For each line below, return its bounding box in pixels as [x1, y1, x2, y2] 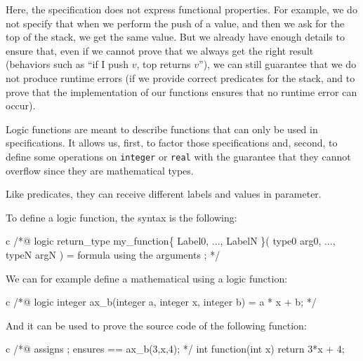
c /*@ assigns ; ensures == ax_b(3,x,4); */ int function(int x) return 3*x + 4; [6, 341, 345, 356]
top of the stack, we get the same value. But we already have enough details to [6, 29, 345, 44]
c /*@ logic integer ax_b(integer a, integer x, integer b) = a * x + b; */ [6, 294, 317, 309]
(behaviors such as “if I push [6, 57, 128, 71]
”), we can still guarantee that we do [199, 57, 357, 71]
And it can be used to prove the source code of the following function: [6, 318, 307, 332]
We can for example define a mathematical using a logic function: [6, 271, 288, 285]
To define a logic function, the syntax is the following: [6, 210, 237, 224]
